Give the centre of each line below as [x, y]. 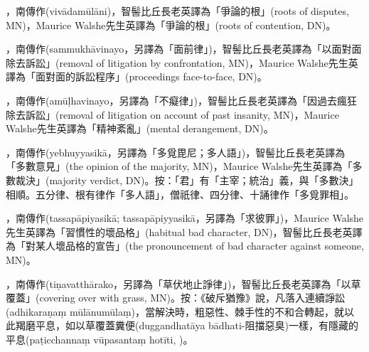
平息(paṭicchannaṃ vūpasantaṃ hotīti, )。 [100, 339]
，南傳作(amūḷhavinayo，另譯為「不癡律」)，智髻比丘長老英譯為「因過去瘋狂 [181, 100]
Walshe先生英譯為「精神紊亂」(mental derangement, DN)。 [140, 128]
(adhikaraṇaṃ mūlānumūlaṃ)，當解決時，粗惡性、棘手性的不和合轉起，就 [175, 311]
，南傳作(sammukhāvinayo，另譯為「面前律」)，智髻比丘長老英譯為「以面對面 [184, 49]
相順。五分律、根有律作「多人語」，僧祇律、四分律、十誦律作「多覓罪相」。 [180, 194]
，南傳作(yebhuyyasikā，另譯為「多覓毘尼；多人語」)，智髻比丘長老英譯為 [176, 152]
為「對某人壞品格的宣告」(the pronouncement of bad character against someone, [185, 246]
